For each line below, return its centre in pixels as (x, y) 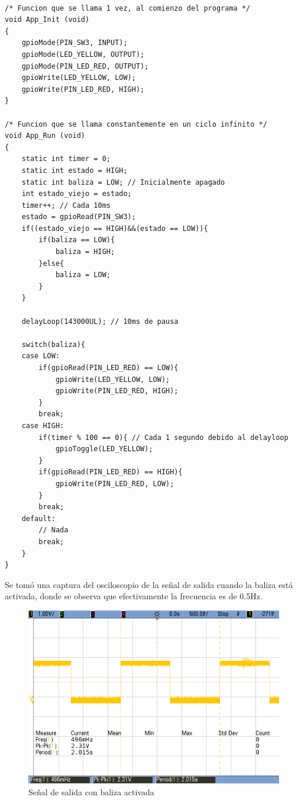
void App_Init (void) (47, 20)
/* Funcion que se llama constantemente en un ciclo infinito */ (136, 124)
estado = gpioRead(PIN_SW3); (79, 217)
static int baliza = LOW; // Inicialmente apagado (123, 182)
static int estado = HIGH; (74, 170)
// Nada (54, 530)
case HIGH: (43, 425)
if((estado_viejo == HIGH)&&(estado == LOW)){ (115, 228)
